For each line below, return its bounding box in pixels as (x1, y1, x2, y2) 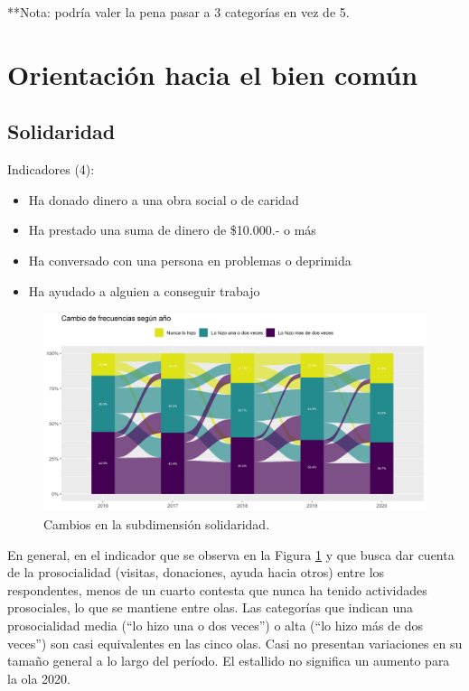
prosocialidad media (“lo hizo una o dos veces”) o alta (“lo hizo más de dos (7, 615, 424, 634)
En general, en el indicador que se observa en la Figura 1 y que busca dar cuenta (7, 545, 455, 564)
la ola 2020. (7, 668, 70, 687)
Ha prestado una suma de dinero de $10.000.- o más (28, 220, 316, 239)
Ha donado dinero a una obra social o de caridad (28, 190, 299, 209)
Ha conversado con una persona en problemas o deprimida (28, 250, 352, 269)
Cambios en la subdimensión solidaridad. (43, 515, 270, 534)
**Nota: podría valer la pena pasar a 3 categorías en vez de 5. (7, 3, 350, 21)
